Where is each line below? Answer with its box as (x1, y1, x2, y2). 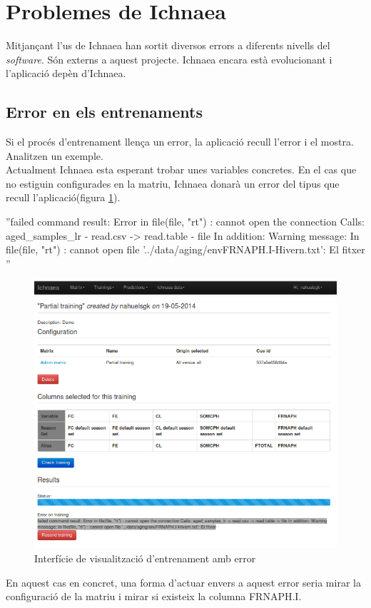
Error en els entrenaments (6, 101, 203, 123)
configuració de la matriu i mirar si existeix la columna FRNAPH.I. (6, 589, 302, 604)
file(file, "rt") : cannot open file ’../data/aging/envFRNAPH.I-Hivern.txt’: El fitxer (6, 242, 365, 257)
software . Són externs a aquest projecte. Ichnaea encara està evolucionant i (6, 51, 332, 66)
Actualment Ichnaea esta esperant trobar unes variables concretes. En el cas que (6, 162, 357, 177)
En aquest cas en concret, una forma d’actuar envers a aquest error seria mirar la (6, 574, 361, 589)
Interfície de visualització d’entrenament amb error (34, 550, 256, 565)
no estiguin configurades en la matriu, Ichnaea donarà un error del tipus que (6, 176, 340, 191)
